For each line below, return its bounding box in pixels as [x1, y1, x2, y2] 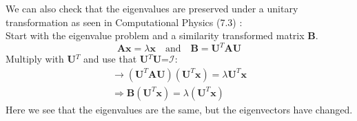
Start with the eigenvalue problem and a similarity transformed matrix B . [6, 28, 318, 43]
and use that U [83, 52, 149, 66]
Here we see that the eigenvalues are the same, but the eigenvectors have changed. [6, 102, 353, 116]
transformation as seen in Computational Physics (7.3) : [6, 14, 243, 29]
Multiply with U [6, 52, 76, 66]
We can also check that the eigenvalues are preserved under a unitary [6, 1, 298, 15]
